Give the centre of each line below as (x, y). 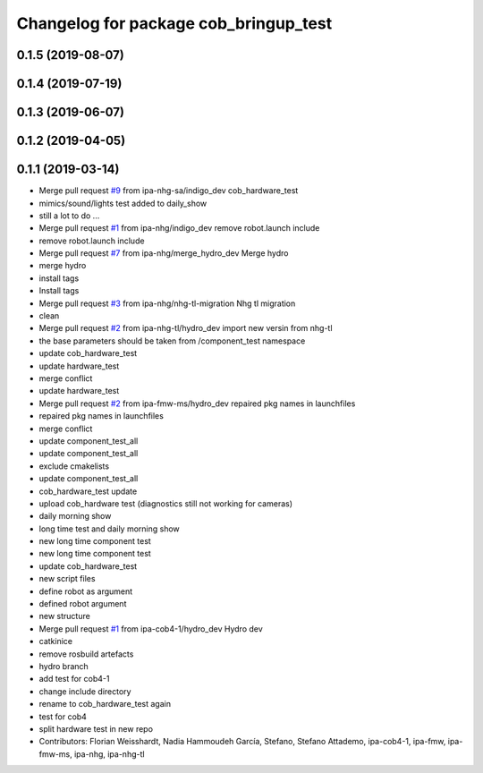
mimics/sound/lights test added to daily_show (123, 203)
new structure (65, 616)
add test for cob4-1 (74, 679)
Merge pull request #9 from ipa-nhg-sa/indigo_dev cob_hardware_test (169, 191)
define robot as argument (86, 591)
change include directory (85, 691)
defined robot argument (83, 604)
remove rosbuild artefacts (86, 654)
